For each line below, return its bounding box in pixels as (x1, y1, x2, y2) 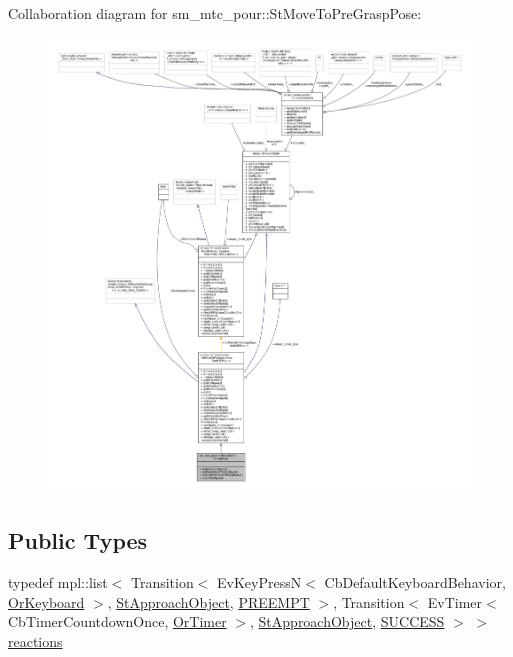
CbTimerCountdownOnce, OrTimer (8, 611, 227, 632)
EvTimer (427, 591, 483, 612)
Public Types (8, 525, 148, 556)
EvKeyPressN (217, 572, 302, 593)
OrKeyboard (8, 591, 85, 612)
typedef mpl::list (8, 572, 108, 593)
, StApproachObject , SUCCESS (250, 611, 445, 632)
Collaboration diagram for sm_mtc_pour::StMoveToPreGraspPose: (8, 3, 422, 23)
